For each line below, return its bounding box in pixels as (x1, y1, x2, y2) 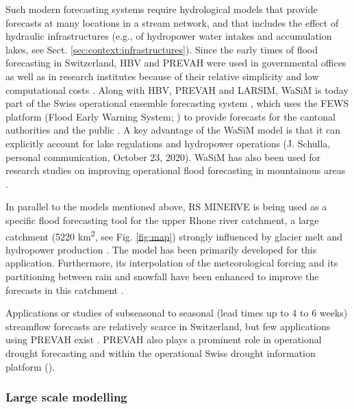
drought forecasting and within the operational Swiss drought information (5, 345, 316, 360)
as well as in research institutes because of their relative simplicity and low (5, 69, 319, 83)
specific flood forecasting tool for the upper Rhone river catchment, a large (5, 212, 319, 227)
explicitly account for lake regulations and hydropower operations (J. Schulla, (5, 136, 331, 150)
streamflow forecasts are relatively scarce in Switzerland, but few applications (5, 319, 331, 333)
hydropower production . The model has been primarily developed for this (5, 242, 317, 256)
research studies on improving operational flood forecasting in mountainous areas (5, 163, 346, 177)
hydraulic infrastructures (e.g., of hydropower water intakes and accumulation (5, 29, 332, 43)
